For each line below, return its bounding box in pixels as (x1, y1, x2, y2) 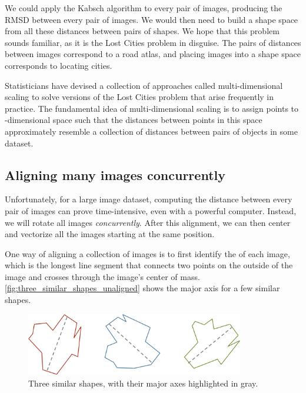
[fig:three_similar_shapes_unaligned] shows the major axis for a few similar (5, 282, 280, 294)
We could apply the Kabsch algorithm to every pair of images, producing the (5, 2, 282, 14)
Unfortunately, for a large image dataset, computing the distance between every (5, 193, 292, 205)
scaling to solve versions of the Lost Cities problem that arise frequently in (5, 91, 274, 103)
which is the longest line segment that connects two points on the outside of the (5, 259, 293, 271)
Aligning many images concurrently (5, 165, 225, 184)
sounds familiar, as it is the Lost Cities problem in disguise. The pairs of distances (5, 36, 301, 48)
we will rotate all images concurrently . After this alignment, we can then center (5, 216, 291, 228)
